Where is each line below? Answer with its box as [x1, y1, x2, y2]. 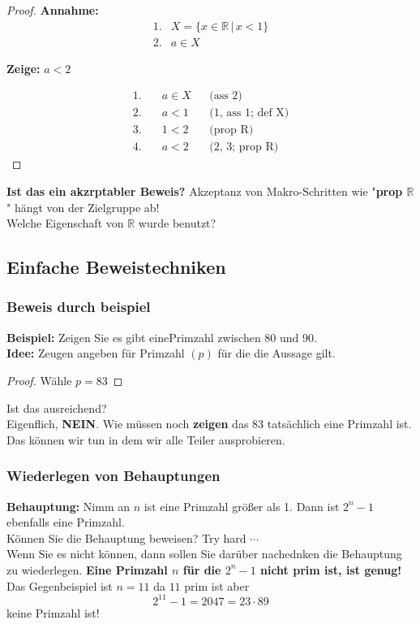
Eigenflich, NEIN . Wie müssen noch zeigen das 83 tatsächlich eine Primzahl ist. [6, 415, 412, 432]
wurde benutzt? [138, 214, 216, 232]
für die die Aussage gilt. [217, 344, 336, 362]
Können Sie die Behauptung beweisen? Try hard [6, 529, 246, 546]
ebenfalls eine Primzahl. [6, 513, 125, 531]
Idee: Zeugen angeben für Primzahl [6, 344, 185, 362]
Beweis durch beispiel [6, 297, 151, 317]
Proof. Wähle [6, 371, 72, 388]
